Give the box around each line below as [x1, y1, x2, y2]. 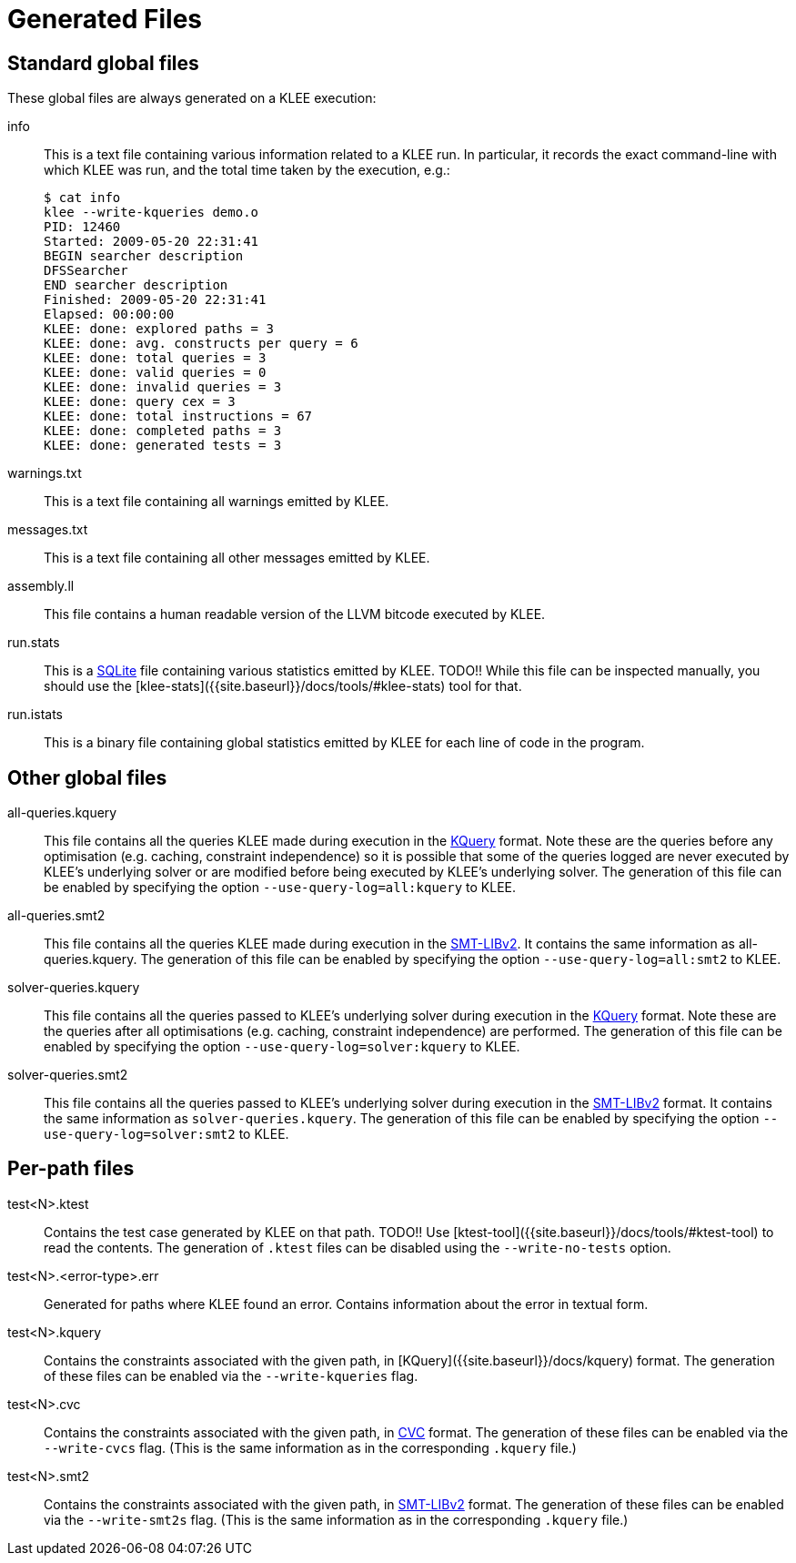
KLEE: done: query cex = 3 [44, 394, 236, 410]
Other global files [7, 766, 167, 789]
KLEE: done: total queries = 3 [44, 350, 267, 366]
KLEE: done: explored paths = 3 [44, 321, 274, 337]
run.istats [7, 706, 63, 723]
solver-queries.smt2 [7, 1067, 128, 1083]
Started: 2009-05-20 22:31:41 [44, 234, 259, 249]
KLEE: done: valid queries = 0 [44, 365, 267, 381]
